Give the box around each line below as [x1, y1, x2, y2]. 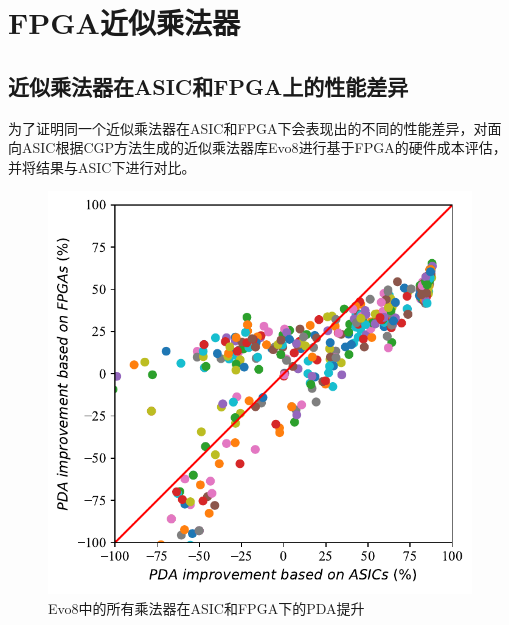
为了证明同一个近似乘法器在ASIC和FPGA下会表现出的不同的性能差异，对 [8, 117, 488, 138]
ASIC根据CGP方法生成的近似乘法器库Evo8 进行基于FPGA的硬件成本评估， [21, 137, 507, 158]
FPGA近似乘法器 [8, 2, 240, 43]
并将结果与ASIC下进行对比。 [8, 156, 196, 177]
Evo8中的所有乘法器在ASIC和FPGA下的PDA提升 [48, 597, 365, 618]
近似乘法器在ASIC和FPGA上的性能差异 [8, 70, 409, 101]
